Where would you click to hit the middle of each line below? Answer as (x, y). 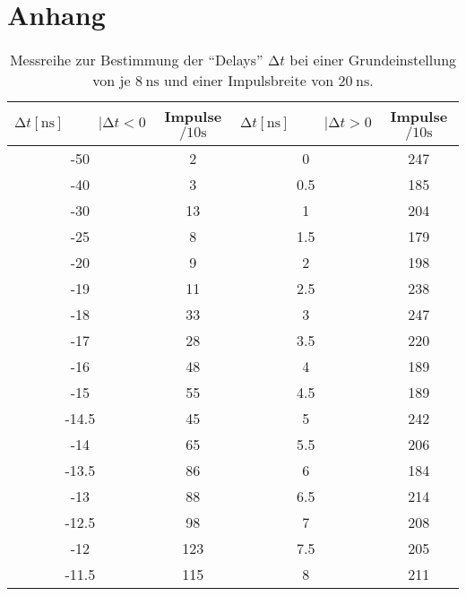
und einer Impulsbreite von (249, 81)
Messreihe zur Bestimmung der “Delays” (136, 60)
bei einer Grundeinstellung (373, 60)
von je (112, 81)
